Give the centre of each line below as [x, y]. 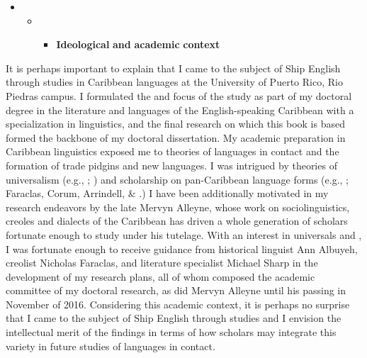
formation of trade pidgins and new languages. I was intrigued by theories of [171, 165]
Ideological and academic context [138, 44]
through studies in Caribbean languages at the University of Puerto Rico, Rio [174, 82]
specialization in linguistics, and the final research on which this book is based [175, 124]
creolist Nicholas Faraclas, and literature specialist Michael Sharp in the [162, 263]
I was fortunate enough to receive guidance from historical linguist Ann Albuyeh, [182, 248]
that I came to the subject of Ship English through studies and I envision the [174, 318]
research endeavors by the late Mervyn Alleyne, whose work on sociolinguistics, [178, 207]
